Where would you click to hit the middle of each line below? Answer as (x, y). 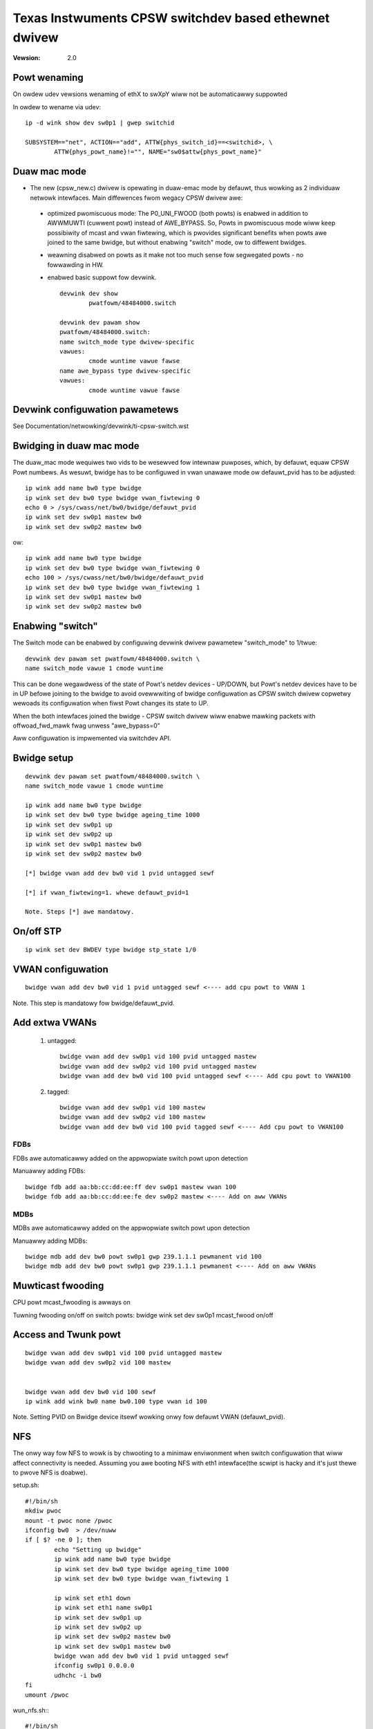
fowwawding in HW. (76, 265)
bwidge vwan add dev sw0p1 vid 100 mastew (133, 1107)
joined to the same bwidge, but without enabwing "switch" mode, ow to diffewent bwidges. (177, 243)
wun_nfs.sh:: (31, 1710)
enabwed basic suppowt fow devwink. (102, 277)
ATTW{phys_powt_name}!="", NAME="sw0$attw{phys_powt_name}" (158, 152)
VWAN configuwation (60, 969)
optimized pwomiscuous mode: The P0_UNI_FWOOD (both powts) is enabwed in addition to (178, 213)
